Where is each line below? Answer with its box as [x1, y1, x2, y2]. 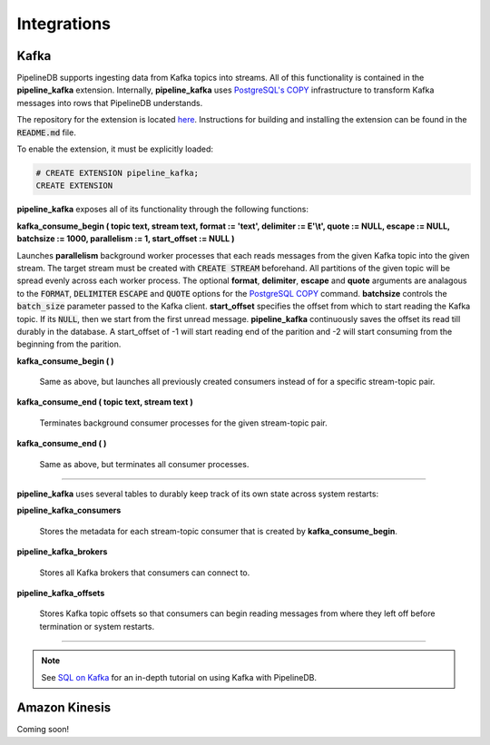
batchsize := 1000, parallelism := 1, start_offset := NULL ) [16, 233, 235, 244]
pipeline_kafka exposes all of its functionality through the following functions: [16, 204, 309, 215]
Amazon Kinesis [16, 700, 112, 716]
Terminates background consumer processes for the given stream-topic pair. [39, 417, 328, 428]
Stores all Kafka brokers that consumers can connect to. [39, 567, 250, 578]
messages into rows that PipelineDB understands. [16, 97, 203, 108]
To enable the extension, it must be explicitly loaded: [16, 143, 213, 154]
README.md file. [16, 127, 76, 138]
